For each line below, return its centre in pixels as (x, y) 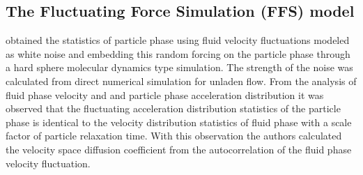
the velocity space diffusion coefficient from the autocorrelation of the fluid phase (179, 149)
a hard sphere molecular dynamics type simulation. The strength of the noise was (179, 67)
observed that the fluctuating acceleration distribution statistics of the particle (173, 108)
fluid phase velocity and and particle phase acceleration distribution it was (165, 94)
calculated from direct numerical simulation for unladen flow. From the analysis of (181, 81)
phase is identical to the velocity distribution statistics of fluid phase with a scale (179, 122)
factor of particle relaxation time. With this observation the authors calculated (174, 136)
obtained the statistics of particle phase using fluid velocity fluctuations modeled (178, 40)
